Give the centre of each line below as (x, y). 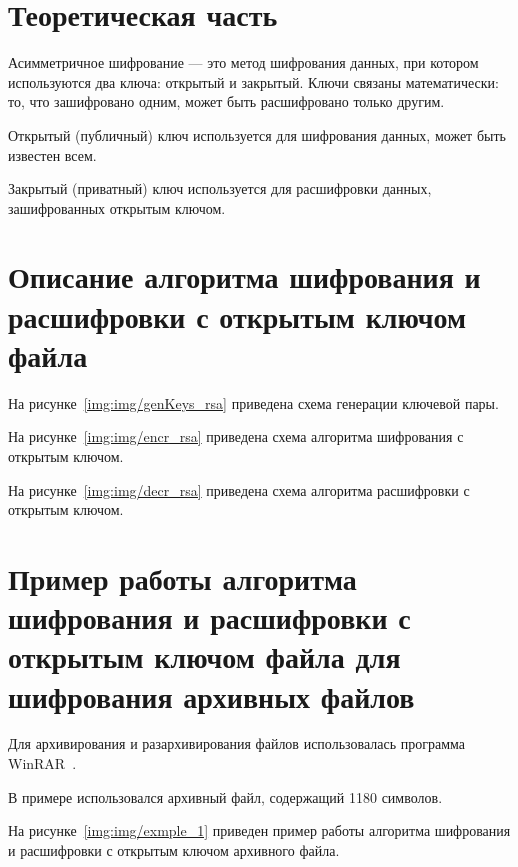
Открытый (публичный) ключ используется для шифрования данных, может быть (257, 134)
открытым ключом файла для (204, 656)
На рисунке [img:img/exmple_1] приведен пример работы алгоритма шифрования (259, 830)
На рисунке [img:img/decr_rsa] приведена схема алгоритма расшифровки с (239, 489)
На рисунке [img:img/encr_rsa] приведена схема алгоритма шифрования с (236, 436)
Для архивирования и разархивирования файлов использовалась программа (236, 743)
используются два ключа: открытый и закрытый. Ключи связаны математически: (253, 81)
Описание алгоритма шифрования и (244, 276)
